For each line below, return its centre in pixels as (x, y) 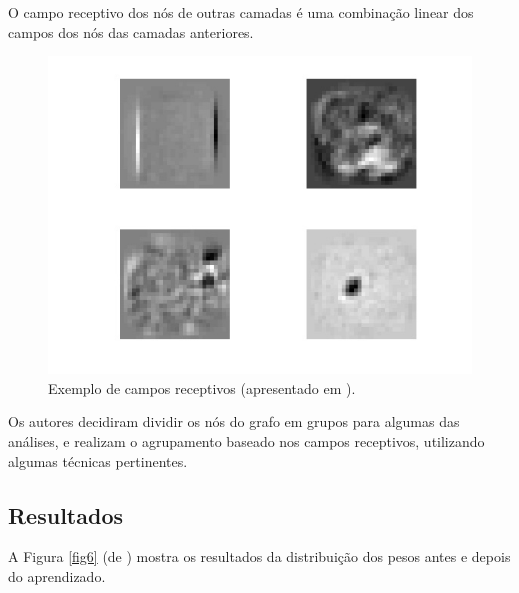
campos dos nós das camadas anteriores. (131, 31)
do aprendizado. (57, 575)
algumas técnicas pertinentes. (98, 460)
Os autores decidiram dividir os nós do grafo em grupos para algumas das (234, 421)
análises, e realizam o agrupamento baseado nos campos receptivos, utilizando (246, 440)
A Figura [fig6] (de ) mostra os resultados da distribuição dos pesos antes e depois (259, 556)
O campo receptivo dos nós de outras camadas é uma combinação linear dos (241, 12)
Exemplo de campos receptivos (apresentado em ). (202, 387)
